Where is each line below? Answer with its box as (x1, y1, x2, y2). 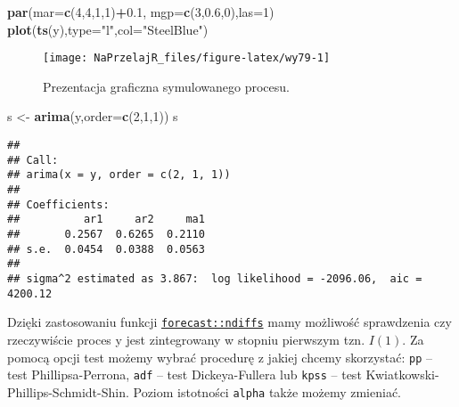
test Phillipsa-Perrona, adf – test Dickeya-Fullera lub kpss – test (7, 365, 362, 384)
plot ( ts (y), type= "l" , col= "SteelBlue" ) (7, 20, 209, 38)
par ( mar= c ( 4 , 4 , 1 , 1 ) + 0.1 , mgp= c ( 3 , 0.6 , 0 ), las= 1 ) (7, 3, 275, 20)
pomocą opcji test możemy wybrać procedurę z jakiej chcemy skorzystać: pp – (7, 347, 433, 366)
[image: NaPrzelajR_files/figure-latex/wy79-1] (43, 52, 331, 65)
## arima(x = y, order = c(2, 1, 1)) (7, 168, 231, 182)
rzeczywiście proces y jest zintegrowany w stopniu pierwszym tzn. (7, 330, 365, 348)
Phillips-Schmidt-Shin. (7, 382, 129, 401)
